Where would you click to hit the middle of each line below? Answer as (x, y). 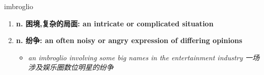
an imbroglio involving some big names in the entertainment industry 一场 (144, 57)
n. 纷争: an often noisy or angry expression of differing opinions (129, 40)
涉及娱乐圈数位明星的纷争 (71, 67)
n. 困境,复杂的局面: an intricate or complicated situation (115, 23)
